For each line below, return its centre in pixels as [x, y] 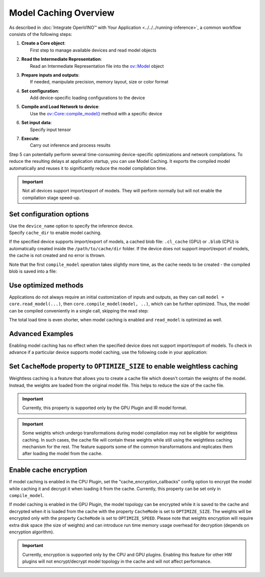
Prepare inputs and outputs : [50, 75]
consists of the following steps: [40, 34]
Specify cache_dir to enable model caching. [55, 233]
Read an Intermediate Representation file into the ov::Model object [97, 66]
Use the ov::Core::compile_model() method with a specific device [96, 113]
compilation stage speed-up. [52, 197]
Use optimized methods [46, 285]
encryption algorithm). [32, 532]
